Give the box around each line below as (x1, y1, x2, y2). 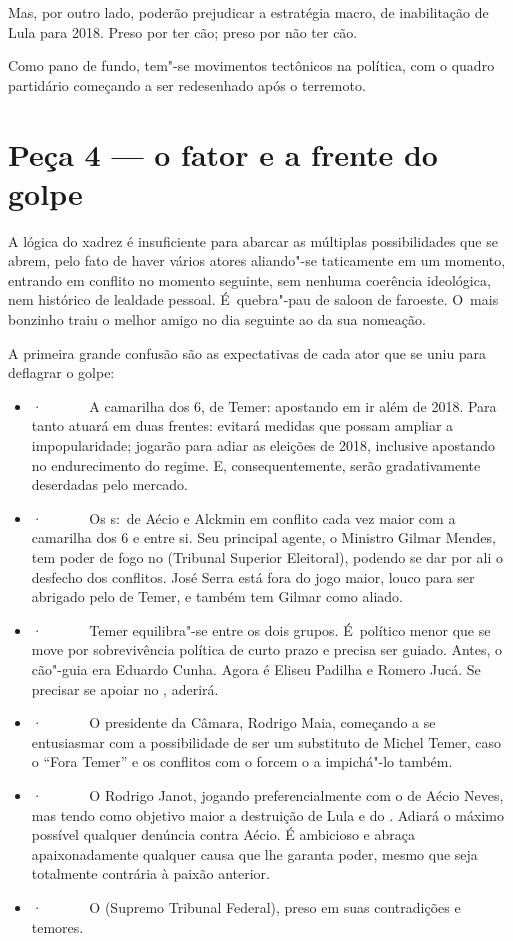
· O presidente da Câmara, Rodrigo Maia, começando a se (31, 712, 436, 733)
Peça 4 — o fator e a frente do (8, 133, 438, 174)
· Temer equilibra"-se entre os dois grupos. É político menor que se (31, 619, 491, 640)
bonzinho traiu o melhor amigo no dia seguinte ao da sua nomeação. (8, 309, 426, 330)
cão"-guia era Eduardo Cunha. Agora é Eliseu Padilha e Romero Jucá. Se (31, 658, 481, 679)
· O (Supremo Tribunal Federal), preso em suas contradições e (31, 896, 461, 917)
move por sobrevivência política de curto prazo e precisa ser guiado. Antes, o (31, 639, 503, 660)
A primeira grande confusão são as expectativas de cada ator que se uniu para (8, 342, 487, 363)
